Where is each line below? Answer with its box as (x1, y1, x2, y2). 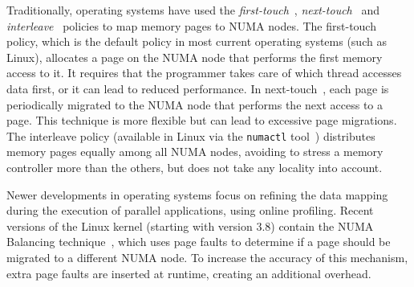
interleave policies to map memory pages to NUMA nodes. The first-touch (6, 17, 376, 34)
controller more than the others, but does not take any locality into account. (6, 159, 383, 175)
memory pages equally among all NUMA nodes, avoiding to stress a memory (6, 143, 384, 160)
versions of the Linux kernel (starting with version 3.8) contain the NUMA (6, 217, 374, 234)
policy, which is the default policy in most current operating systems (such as (6, 33, 387, 50)
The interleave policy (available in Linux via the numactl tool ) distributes (6, 127, 375, 144)
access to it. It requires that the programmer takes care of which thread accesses (6, 64, 402, 81)
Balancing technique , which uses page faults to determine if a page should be (6, 233, 391, 250)
